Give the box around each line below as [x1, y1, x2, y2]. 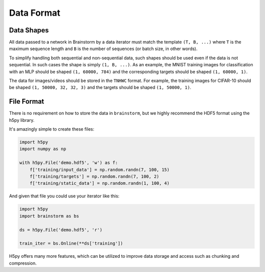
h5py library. [9, 117, 34, 123]
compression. [9, 260, 37, 266]
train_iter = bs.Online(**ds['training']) [19, 241, 123, 246]
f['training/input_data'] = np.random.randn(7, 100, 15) [29, 167, 170, 172]
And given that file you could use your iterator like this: [9, 193, 120, 199]
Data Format [9, 7, 61, 18]
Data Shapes [9, 26, 49, 34]
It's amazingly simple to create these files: [9, 126, 94, 132]
